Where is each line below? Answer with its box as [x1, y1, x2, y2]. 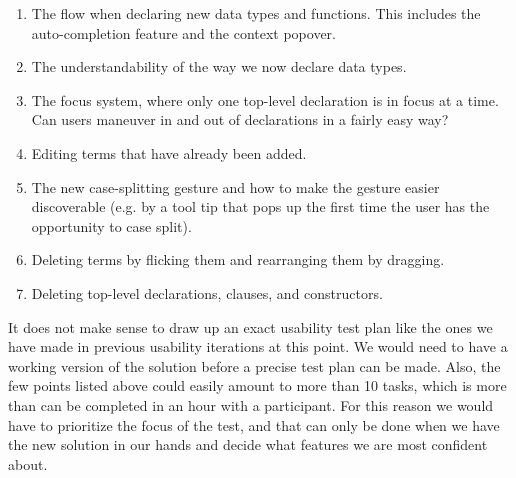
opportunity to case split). [31, 215, 192, 236]
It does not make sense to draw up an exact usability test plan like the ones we [8, 316, 493, 337]
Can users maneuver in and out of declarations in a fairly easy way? [31, 109, 449, 130]
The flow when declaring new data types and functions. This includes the [31, 3, 481, 23]
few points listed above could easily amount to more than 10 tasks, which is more [8, 375, 507, 396]
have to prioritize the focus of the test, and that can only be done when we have [8, 414, 500, 435]
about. [8, 453, 48, 474]
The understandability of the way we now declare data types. [31, 56, 407, 77]
